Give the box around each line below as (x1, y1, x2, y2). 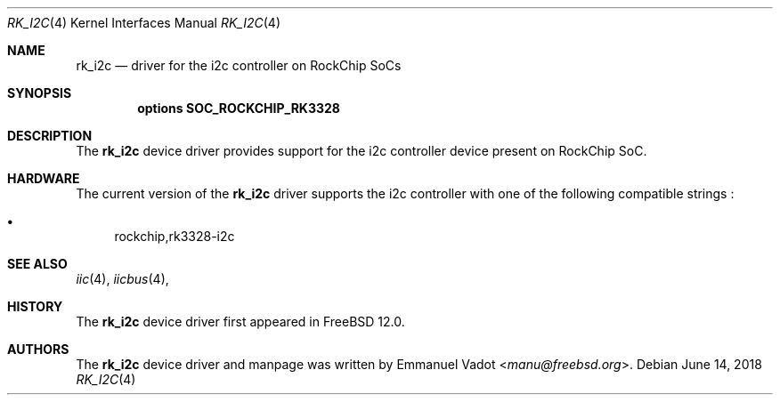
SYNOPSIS (7, 85, 72, 100)
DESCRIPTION (7, 128, 93, 143)
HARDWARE (7, 171, 80, 186)
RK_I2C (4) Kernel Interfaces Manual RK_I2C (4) (7, 15, 281, 30)
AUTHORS (7, 342, 69, 357)
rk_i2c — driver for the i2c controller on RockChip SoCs (76, 58, 402, 73)
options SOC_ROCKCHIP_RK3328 (137, 100, 340, 116)
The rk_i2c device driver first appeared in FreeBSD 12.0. (76, 314, 405, 329)
